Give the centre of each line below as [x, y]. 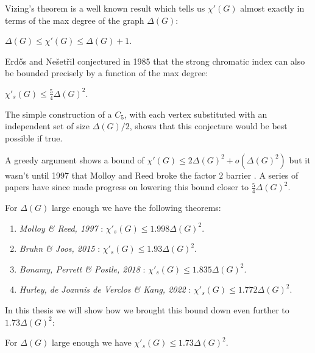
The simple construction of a [58, 114]
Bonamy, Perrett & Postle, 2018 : [82, 269]
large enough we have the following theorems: [136, 207]
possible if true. [34, 137]
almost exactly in [272, 8]
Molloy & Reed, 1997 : [61, 228]
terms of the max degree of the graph [75, 20]
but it [300, 159]
